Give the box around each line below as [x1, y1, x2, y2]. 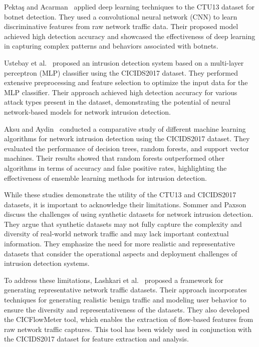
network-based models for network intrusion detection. [4, 106, 171, 117]
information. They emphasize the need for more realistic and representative [4, 238, 235, 249]
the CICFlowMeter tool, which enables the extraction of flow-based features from [4, 314, 253, 324]
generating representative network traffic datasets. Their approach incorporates [4, 284, 247, 295]
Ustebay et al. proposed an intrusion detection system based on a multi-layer [4, 57, 244, 68]
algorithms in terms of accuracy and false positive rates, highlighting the [4, 162, 227, 173]
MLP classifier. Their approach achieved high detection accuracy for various [4, 87, 237, 97]
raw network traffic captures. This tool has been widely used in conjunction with [4, 323, 252, 334]
